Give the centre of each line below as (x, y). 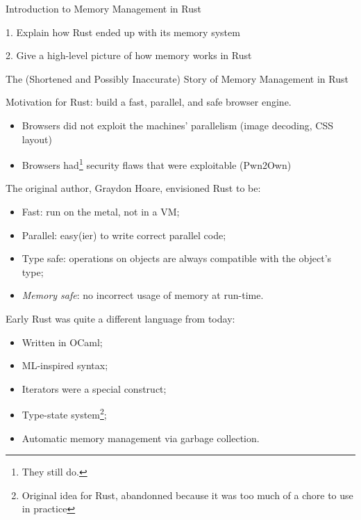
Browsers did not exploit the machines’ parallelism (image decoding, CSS (178, 125)
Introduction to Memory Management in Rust (103, 8)
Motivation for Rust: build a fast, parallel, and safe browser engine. (149, 102)
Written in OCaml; (62, 342)
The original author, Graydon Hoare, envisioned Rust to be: (133, 188)
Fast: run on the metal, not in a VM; (101, 211)
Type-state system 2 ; (64, 413)
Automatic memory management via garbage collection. (141, 438)
